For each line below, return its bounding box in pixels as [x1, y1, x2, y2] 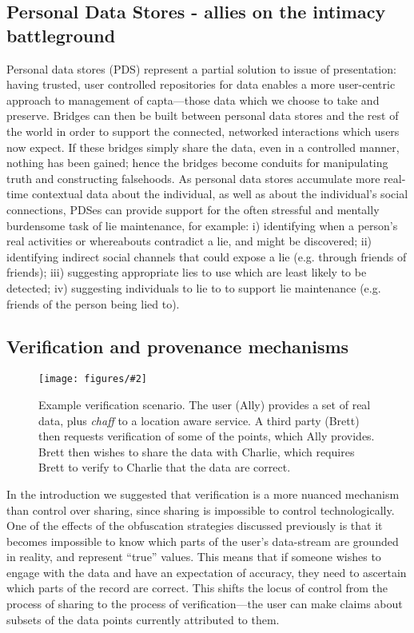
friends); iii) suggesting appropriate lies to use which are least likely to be [6, 264, 367, 281]
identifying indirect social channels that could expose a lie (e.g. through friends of [6, 248, 407, 265]
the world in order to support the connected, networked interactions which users [6, 122, 400, 139]
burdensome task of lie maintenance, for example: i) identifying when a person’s [6, 217, 398, 233]
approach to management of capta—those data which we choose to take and [6, 91, 380, 108]
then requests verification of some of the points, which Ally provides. [38, 428, 375, 444]
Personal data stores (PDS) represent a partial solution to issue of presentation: [6, 60, 396, 77]
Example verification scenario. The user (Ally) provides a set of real [38, 396, 371, 412]
